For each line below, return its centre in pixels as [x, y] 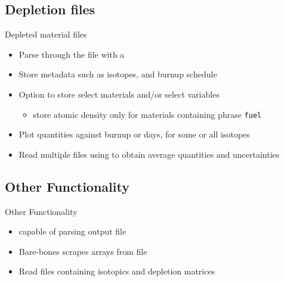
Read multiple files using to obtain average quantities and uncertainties [149, 154]
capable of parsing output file [72, 231]
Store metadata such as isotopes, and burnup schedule [118, 74]
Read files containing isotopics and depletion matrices [117, 271]
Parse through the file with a [72, 54]
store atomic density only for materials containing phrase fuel [147, 114]
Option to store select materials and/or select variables [119, 94]
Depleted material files [46, 34]
